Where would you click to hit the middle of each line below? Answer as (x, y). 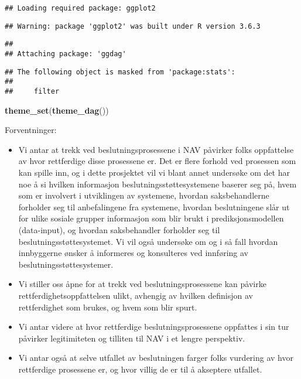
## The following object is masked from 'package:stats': (120, 72)
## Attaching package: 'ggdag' (66, 54)
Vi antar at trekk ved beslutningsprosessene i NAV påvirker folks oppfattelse (156, 149)
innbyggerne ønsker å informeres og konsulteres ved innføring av (133, 253)
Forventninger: (31, 130)
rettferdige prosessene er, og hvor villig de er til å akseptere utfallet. (140, 369)
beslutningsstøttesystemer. (66, 264)
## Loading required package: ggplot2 (80, 8)
